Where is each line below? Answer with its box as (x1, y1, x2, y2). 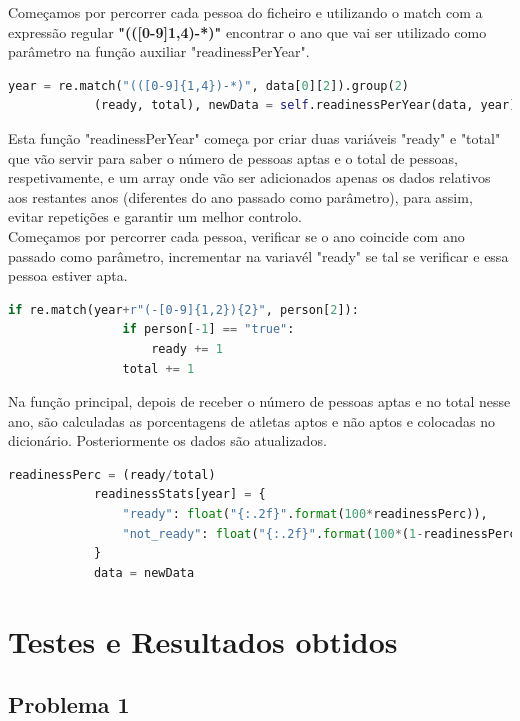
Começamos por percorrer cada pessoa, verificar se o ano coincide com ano (8, 225, 465, 246)
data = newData (93, 565, 195, 580)
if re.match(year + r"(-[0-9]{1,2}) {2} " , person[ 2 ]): (8, 302, 359, 317)
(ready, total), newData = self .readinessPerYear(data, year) (93, 98, 517, 113)
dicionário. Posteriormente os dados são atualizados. (8, 430, 327, 451)
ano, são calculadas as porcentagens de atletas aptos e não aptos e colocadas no (8, 410, 496, 431)
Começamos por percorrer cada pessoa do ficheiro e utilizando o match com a (8, 2, 483, 22)
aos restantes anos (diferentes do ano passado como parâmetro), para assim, (8, 186, 473, 207)
